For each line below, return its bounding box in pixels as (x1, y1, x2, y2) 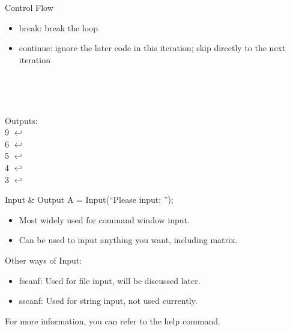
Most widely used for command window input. (19, 213, 190, 226)
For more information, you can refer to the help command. (5, 314, 220, 327)
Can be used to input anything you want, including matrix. (19, 234, 238, 246)
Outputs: (5, 114, 38, 126)
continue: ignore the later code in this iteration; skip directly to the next (19, 42, 286, 54)
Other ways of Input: (5, 253, 82, 266)
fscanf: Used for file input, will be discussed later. (19, 274, 201, 286)
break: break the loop (19, 21, 98, 34)
